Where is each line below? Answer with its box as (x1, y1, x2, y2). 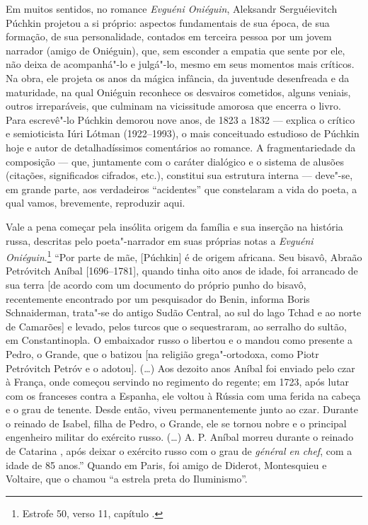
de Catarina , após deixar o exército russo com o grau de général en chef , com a (6, 444, 352, 458)
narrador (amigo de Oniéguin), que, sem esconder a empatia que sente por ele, (6, 42, 345, 57)
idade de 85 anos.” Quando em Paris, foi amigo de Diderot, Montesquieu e (6, 457, 327, 472)
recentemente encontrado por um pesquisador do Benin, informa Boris (6, 291, 310, 306)
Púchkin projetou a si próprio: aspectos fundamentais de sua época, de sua (6, 15, 330, 30)
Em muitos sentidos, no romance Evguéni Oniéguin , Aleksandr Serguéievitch (6, 1, 338, 16)
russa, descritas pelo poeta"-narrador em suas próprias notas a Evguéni (6, 233, 314, 248)
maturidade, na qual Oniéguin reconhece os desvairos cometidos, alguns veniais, (6, 84, 351, 99)
